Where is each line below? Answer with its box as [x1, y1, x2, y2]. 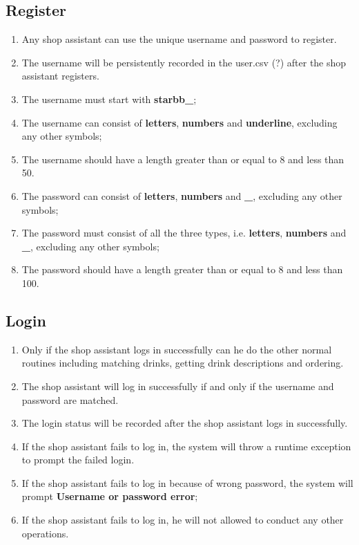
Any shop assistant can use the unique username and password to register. [21, 32, 337, 46]
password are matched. [21, 392, 119, 407]
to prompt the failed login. [21, 452, 135, 467]
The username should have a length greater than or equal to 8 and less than [21, 151, 345, 166]
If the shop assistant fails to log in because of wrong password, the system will [21, 475, 353, 490]
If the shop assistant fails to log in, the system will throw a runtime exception [21, 438, 351, 453]
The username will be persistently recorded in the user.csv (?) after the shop [21, 55, 347, 69]
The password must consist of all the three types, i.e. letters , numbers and [21, 225, 347, 240]
